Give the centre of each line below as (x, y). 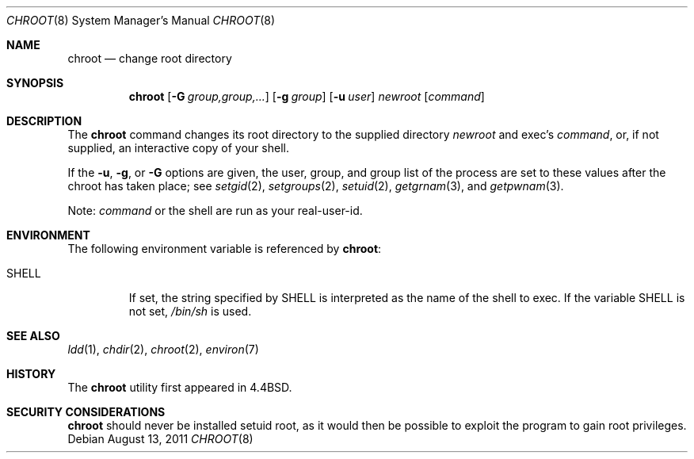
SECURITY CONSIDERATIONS (86, 412)
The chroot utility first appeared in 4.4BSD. (180, 387)
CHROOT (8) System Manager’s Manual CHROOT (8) (141, 20)
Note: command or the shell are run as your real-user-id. (215, 210)
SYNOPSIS (35, 83)
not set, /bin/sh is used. (190, 311)
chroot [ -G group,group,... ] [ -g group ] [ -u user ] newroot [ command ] (307, 96)
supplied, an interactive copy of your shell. (178, 148)
